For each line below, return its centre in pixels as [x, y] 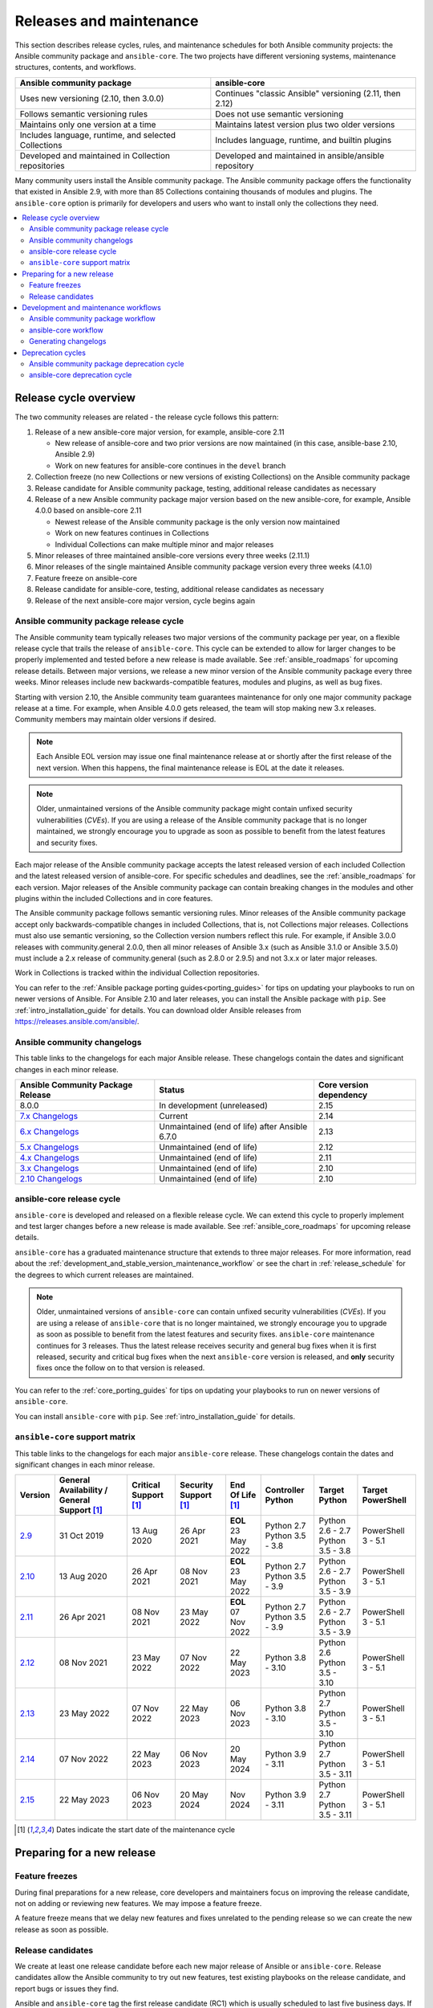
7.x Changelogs [49, 1116]
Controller [285, 1490]
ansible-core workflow [66, 330]
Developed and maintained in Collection [95, 155]
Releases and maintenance [107, 21]
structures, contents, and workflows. [75, 67]
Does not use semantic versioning [279, 114]
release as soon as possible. [62, 1929]
